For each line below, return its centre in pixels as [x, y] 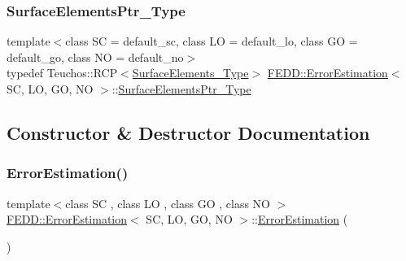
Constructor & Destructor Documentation [188, 132]
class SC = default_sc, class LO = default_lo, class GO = [212, 41]
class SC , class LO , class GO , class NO [168, 203]
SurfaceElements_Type [190, 73]
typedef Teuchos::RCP [62, 73]
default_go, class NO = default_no [95, 57]
